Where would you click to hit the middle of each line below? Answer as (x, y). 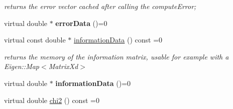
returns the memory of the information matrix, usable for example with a (117, 56)
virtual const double (35, 40)
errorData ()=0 (81, 23)
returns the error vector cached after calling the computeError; (100, 6)
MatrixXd (63, 66)
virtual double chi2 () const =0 (52, 100)
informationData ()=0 (93, 83)
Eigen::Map (22, 66)
